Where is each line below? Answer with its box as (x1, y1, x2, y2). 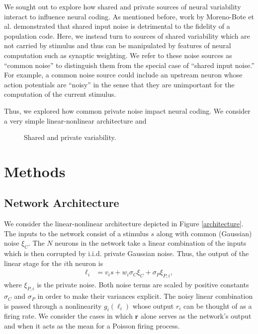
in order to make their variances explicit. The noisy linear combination (37, 291, 253, 301)
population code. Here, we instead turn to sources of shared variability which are (4, 30, 250, 41)
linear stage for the (4, 258, 62, 268)
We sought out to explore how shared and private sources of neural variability (4, 1, 241, 11)
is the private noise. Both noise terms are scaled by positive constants (37, 279, 249, 290)
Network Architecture (4, 195, 119, 210)
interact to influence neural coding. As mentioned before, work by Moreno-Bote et (4, 11, 254, 21)
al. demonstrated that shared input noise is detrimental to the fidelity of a (4, 21, 230, 31)
